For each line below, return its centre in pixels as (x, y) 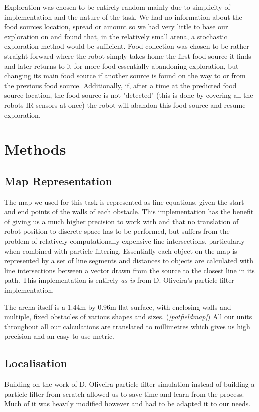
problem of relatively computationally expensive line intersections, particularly (124, 241)
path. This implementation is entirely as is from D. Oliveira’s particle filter (119, 280)
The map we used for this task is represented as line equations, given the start (124, 201)
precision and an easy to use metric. (59, 336)
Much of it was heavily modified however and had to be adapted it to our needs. (127, 404)
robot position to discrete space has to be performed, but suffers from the (117, 231)
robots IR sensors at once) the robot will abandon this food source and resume (125, 104)
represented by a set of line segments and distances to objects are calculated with (129, 261)
